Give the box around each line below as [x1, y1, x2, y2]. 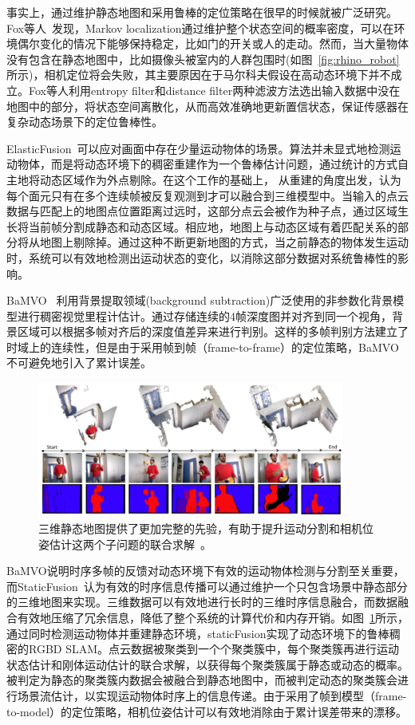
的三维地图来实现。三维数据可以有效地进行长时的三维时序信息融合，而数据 [6, 593, 397, 610]
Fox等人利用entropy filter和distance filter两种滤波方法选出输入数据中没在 [28, 81, 401, 98]
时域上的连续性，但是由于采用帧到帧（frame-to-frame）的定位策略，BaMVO [6, 338, 399, 355]
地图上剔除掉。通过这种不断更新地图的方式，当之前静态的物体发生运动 [39, 234, 409, 250]
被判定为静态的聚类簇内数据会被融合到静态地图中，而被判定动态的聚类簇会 [6, 672, 397, 688]
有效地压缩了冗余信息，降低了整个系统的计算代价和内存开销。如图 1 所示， [17, 609, 409, 625]
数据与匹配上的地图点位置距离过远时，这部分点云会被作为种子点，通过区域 [6, 203, 397, 219]
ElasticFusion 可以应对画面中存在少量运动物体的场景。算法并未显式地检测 [6, 140, 390, 156]
